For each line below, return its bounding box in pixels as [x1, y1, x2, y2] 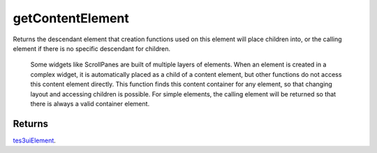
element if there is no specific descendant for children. [13, 44, 171, 52]
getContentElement [13, 10, 129, 26]
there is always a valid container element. [30, 99, 150, 108]
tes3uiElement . [13, 136, 56, 145]
